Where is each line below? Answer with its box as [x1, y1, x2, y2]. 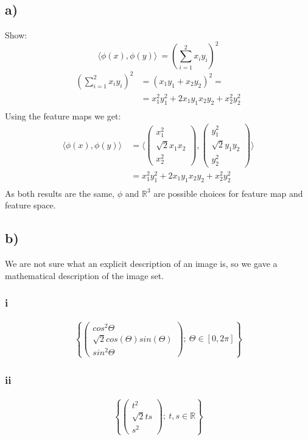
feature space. [5, 199, 56, 211]
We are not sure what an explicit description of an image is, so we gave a [5, 257, 278, 270]
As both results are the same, [5, 186, 115, 199]
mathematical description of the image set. [5, 269, 164, 282]
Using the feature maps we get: [5, 109, 121, 122]
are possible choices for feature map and [153, 186, 303, 199]
